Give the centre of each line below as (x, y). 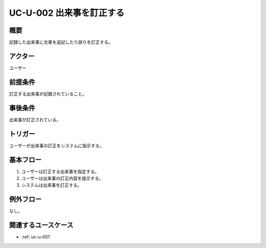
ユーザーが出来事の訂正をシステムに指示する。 (57, 145)
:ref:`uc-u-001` (36, 237)
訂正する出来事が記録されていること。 (48, 94)
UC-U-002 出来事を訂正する (67, 13)
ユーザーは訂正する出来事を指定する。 (60, 171)
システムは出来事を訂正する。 (52, 185)
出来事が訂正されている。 (35, 120)
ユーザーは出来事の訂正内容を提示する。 (62, 178)
